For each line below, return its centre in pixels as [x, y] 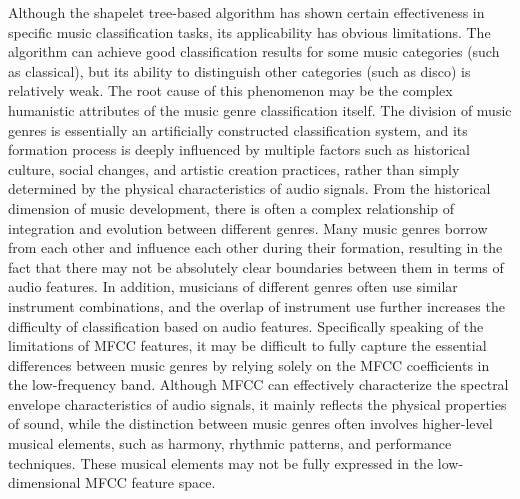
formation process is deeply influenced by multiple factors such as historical [239, 149]
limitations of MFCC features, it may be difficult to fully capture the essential [247, 345]
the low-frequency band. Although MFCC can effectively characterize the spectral [258, 384]
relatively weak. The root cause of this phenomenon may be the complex [230, 90]
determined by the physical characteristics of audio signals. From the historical [249, 188]
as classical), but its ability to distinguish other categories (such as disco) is [239, 70]
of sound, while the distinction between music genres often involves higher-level [250, 423]
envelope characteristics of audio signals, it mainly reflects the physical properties [257, 403]
